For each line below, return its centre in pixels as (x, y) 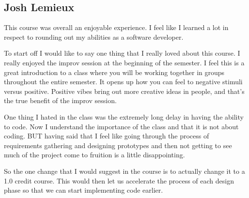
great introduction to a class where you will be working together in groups (114, 72)
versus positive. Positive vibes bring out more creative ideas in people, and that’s (124, 91)
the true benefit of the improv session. (60, 100)
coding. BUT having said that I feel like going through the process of (107, 136)
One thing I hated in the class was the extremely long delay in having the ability (124, 116)
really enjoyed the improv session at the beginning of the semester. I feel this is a (124, 62)
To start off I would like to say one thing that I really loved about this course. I (122, 53)
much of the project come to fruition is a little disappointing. (94, 155)
